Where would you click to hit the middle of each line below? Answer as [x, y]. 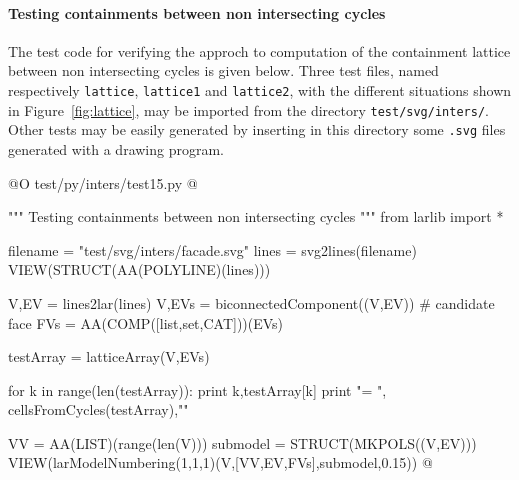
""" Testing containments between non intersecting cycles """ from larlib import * [256, 216]
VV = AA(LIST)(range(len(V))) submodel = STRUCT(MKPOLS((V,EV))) [242, 442]
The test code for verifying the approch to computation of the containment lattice [259, 50]
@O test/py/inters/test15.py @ [103, 182]
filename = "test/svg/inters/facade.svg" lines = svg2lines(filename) [212, 249]
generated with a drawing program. [116, 148]
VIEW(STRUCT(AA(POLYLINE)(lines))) [139, 269]
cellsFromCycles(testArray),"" [98, 409]
